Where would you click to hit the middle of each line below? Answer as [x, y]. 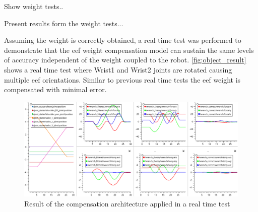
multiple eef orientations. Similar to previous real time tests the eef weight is [122, 79]
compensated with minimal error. [55, 89]
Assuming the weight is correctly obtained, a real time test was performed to [123, 40]
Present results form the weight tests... [64, 23]
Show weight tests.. [34, 6]
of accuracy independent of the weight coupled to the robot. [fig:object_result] [125, 60]
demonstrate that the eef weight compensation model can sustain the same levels [129, 50]
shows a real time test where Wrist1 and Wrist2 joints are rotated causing [118, 69]
